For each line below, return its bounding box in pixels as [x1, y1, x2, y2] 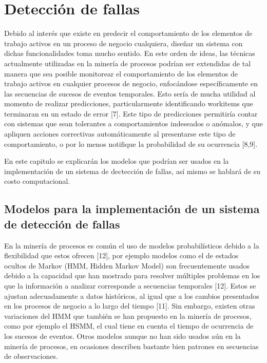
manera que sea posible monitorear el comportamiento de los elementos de [4, 68, 238, 79]
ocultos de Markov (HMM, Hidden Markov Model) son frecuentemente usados [4, 260, 250, 271]
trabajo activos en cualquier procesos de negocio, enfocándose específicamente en [4, 78, 258, 89]
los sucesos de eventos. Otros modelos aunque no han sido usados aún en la [4, 330, 241, 341]
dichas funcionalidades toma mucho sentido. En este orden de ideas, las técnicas [4, 48, 255, 59]
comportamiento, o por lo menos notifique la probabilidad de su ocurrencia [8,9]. [4, 138, 258, 149]
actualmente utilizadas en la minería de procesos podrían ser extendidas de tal [4, 58, 251, 68]
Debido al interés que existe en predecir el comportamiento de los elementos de [4, 28, 253, 39]
